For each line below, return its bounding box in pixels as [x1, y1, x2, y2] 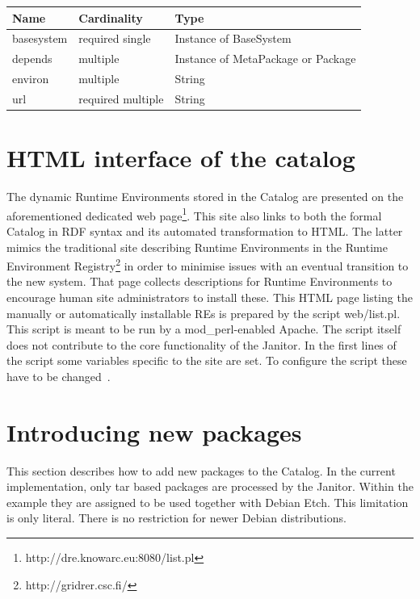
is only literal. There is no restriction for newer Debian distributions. [6, 509, 346, 526]
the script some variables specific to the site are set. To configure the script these [6, 352, 407, 369]
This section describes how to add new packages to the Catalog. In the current [6, 462, 396, 479]
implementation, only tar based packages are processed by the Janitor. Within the [6, 478, 414, 495]
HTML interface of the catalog [6, 141, 355, 174]
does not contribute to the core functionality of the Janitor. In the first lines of [6, 336, 397, 353]
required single [78, 30, 151, 47]
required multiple [78, 90, 164, 107]
